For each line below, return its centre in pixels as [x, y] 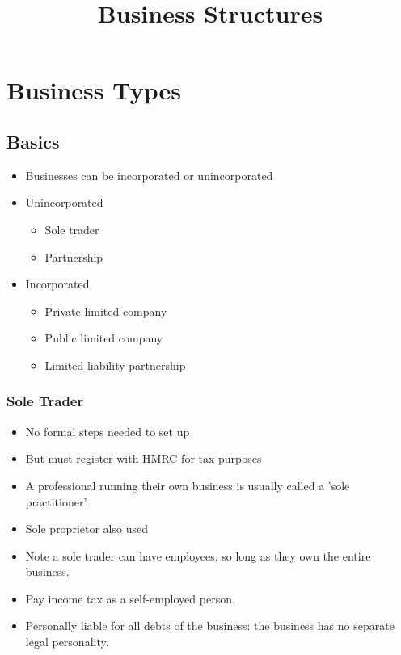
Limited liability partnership [115, 365]
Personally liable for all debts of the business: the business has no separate [210, 626]
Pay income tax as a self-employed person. [130, 598]
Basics [33, 141]
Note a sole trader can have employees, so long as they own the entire [198, 555]
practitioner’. [57, 501]
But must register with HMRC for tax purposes [144, 458]
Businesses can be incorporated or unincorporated [149, 175]
